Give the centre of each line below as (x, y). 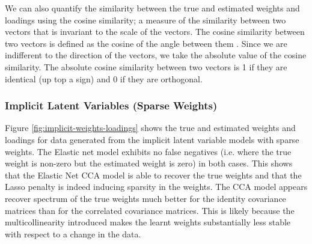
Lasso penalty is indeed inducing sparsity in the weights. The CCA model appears (156, 187)
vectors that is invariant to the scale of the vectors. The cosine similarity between (155, 32)
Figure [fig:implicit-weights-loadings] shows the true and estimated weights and (150, 128)
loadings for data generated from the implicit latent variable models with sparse (152, 139)
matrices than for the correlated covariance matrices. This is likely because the (150, 210)
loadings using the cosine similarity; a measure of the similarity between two (145, 20)
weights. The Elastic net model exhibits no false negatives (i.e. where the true (148, 151)
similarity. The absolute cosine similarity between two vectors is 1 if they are (146, 66)
